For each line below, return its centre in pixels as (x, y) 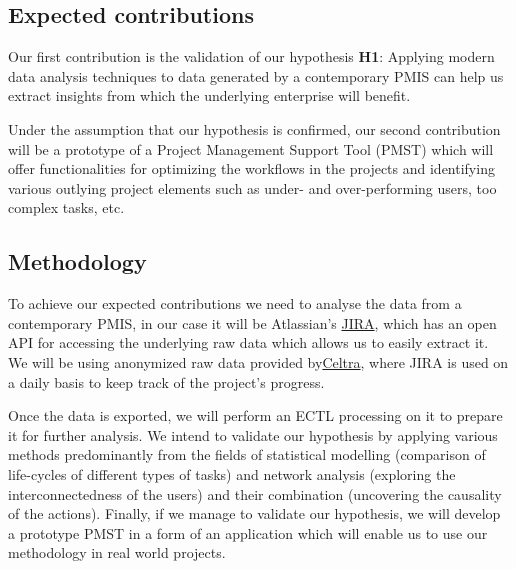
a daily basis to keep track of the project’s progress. (166, 381)
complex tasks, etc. (66, 207)
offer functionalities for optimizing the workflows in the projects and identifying (251, 168)
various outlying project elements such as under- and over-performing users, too (252, 187)
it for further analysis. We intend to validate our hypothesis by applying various (253, 434)
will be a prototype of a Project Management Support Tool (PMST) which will (251, 148)
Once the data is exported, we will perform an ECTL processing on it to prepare (255, 415)
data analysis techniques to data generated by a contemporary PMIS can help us (256, 75)
